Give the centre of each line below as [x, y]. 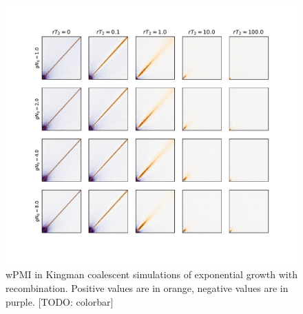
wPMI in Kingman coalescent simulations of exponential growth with [151, 274]
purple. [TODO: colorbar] [60, 301]
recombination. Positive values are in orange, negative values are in [147, 287]
